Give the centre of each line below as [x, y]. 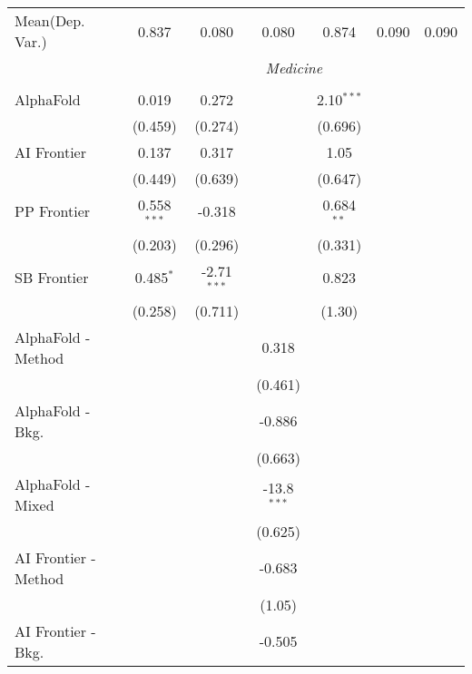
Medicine [294, 68]
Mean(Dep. [50, 20]
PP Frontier [53, 211]
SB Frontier [52, 278]
